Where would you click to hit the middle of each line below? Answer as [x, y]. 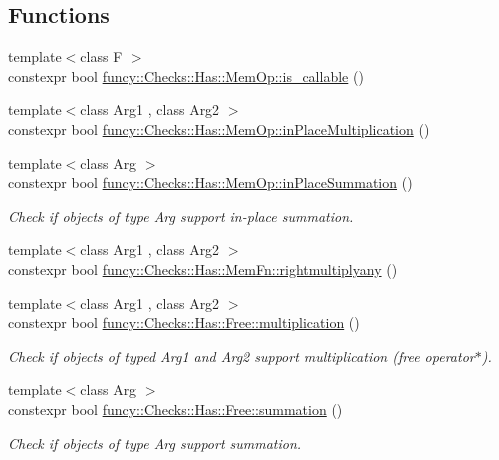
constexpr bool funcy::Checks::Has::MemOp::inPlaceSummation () [210, 182]
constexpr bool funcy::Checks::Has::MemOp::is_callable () [186, 75]
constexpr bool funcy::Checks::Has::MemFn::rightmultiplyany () [203, 268]
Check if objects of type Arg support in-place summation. [181, 215]
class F [101, 56]
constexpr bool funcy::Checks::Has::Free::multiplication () [184, 322]
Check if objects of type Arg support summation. [155, 442]
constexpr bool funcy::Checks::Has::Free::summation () [175, 408]
